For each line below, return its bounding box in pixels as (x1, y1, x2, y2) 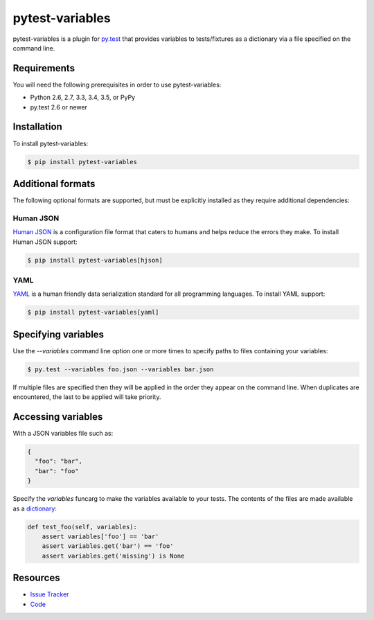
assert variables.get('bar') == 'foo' (42, 542, 174, 550)
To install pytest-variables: (12, 139, 89, 148)
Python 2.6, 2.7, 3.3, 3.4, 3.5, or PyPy (30, 94, 135, 102)
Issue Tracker (30, 590, 69, 599)
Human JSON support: (12, 238, 78, 246)
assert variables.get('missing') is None (42, 551, 185, 560)
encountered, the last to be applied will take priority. (12, 393, 161, 401)
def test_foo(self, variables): (27, 523, 138, 531)
